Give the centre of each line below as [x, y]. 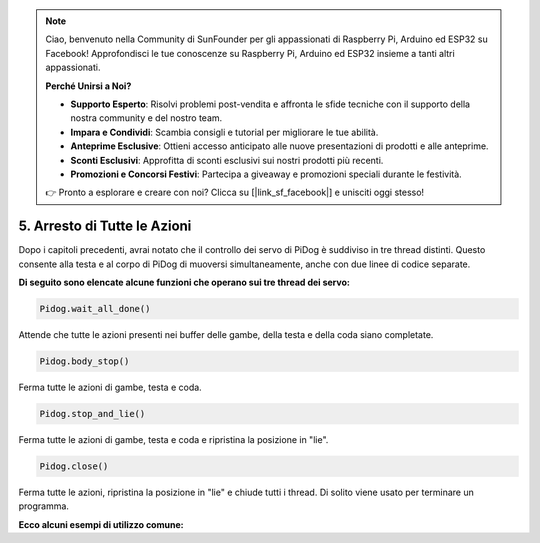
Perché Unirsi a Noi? [88, 86]
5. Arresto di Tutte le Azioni [105, 226]
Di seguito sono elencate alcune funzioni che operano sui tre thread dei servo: [184, 282]
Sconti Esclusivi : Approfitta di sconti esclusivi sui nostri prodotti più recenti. [227, 160]
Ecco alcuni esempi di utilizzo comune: [101, 524]
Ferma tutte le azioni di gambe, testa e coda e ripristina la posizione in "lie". [173, 439]
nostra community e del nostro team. [146, 118]
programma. [44, 506]
